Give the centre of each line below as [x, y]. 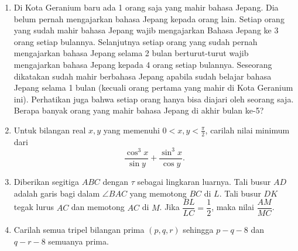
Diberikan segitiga [46, 181]
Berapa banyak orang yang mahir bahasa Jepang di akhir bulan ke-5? [139, 110]
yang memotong [158, 193]
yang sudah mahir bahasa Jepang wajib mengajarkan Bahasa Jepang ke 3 [146, 30]
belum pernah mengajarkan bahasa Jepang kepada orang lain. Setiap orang [149, 18]
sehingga [198, 230]
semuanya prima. [78, 241]
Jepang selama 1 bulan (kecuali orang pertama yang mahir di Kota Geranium [153, 87]
